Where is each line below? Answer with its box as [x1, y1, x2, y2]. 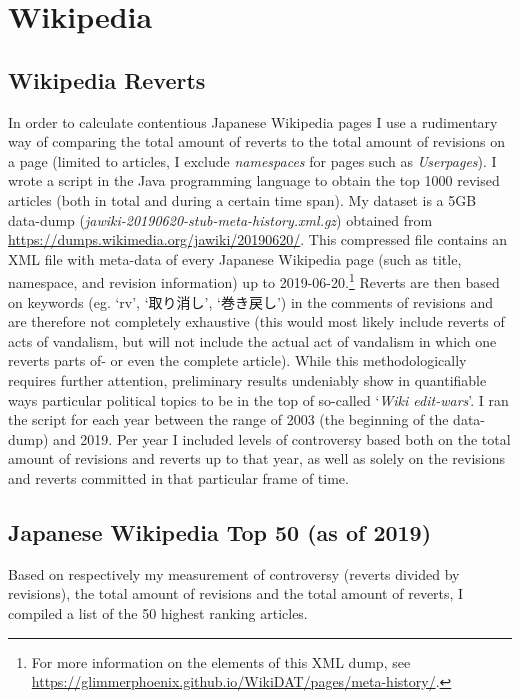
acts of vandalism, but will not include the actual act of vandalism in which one [8, 330, 497, 351]
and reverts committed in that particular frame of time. [8, 467, 349, 488]
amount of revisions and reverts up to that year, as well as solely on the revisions [8, 448, 505, 469]
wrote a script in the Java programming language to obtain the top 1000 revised [8, 170, 500, 191]
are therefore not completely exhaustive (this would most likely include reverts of [8, 311, 505, 332]
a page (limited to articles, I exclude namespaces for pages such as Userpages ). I [8, 150, 497, 171]
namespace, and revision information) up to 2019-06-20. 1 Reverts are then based [8, 269, 500, 292]
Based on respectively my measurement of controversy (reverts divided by [8, 563, 460, 584]
